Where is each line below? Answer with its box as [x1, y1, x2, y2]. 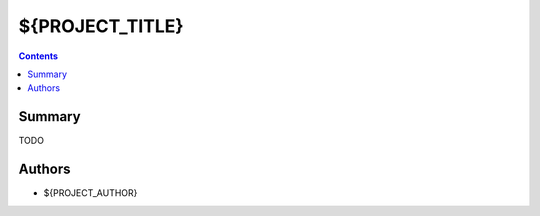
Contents [18, 50, 59, 62]
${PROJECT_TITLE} [18, 15, 184, 37]
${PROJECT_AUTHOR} [43, 187, 138, 199]
